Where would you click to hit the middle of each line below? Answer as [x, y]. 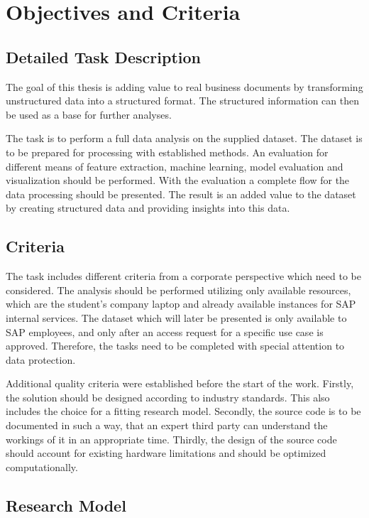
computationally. [42, 466]
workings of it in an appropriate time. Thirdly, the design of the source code [171, 439]
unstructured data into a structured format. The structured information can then [182, 101]
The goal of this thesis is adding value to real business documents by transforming [184, 86]
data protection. [41, 359]
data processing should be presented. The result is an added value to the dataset [181, 194]
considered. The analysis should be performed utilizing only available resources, [178, 290]
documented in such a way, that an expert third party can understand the [167, 425]
